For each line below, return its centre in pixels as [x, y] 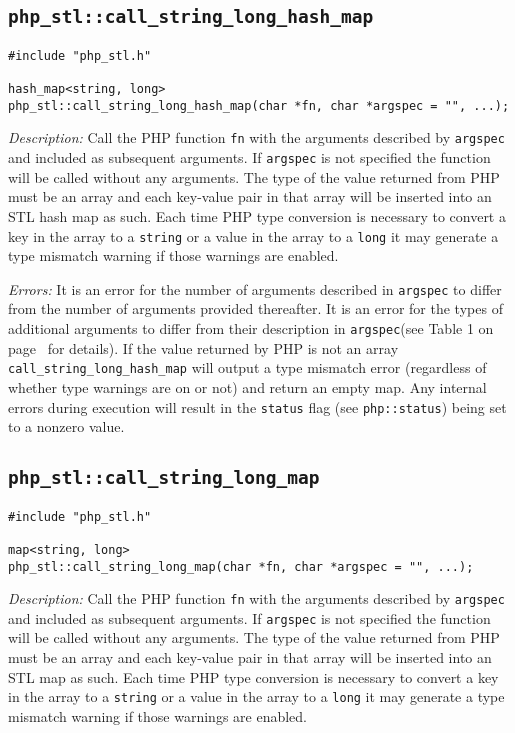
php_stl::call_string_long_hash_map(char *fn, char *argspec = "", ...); [259, 105]
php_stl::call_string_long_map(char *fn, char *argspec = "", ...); [241, 566]
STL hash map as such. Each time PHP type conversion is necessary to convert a [257, 215]
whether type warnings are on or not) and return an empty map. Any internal [247, 386]
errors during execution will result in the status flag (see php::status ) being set [257, 406]
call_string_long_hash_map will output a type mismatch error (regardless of [247, 367]
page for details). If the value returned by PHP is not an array [203, 347]
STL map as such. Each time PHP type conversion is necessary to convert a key [253, 676]
